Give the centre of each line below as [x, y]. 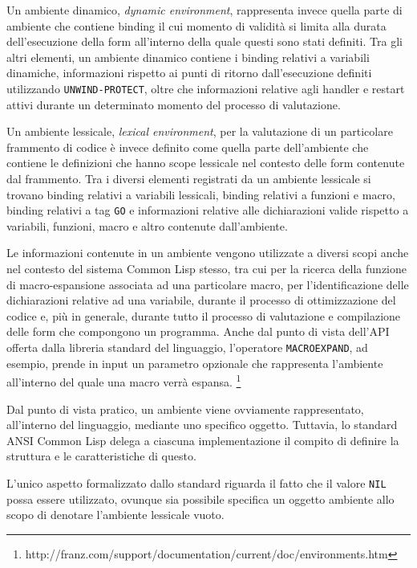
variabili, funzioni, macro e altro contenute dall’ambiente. [147, 225]
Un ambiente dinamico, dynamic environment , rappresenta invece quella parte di [204, 10]
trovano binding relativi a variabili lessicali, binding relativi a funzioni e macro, [201, 194]
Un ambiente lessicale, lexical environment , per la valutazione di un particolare [200, 131]
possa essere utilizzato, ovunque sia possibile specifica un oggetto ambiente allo [200, 499]
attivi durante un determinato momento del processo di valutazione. [174, 104]
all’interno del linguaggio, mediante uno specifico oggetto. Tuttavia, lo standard [202, 425]
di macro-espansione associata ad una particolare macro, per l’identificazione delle [208, 284]
